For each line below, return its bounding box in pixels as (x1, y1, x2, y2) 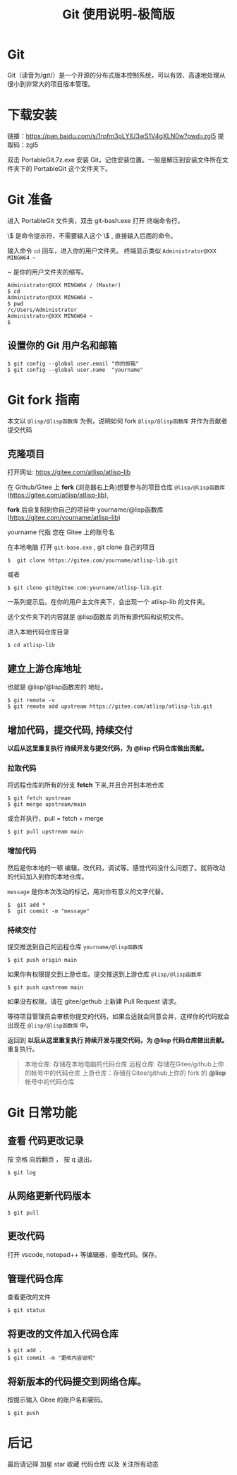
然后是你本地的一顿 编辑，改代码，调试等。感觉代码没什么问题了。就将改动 (7, 863, 226, 872)
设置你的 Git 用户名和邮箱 (7, 339, 118, 351)
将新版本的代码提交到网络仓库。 (7, 1375, 147, 1387)
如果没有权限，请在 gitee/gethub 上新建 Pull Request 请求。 (7, 997, 181, 1006)
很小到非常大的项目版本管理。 (7, 79, 94, 88)
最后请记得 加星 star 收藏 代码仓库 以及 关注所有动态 (7, 1459, 159, 1468)
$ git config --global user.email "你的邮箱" (7, 360, 140, 367)
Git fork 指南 (7, 392, 80, 408)
